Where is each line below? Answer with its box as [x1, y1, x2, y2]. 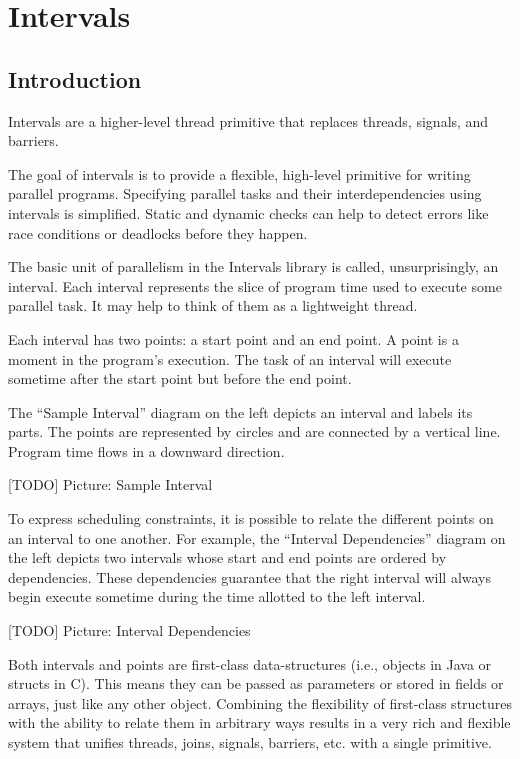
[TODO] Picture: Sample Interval [8, 474, 213, 495]
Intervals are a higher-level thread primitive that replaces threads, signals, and [8, 110, 489, 131]
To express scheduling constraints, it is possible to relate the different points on [8, 508, 494, 529]
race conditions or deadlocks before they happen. [8, 222, 308, 243]
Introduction [8, 63, 142, 94]
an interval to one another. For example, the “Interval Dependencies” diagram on [8, 527, 506, 548]
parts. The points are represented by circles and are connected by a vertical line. [8, 421, 501, 442]
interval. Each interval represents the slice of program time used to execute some [8, 275, 502, 296]
